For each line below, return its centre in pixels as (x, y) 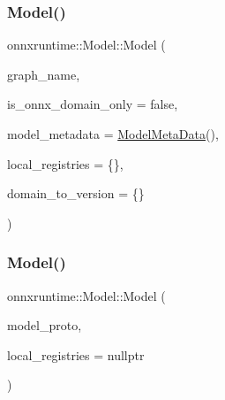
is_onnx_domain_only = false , (93, 104)
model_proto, (45, 325)
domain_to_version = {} (76, 193)
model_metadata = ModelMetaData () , (113, 134)
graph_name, (44, 74)
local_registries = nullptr (76, 354)
